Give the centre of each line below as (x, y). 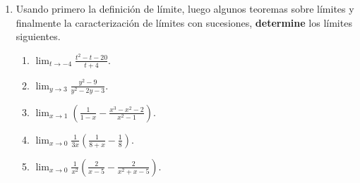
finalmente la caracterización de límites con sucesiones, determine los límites (184, 22)
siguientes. (38, 36)
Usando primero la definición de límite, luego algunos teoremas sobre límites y (185, 8)
